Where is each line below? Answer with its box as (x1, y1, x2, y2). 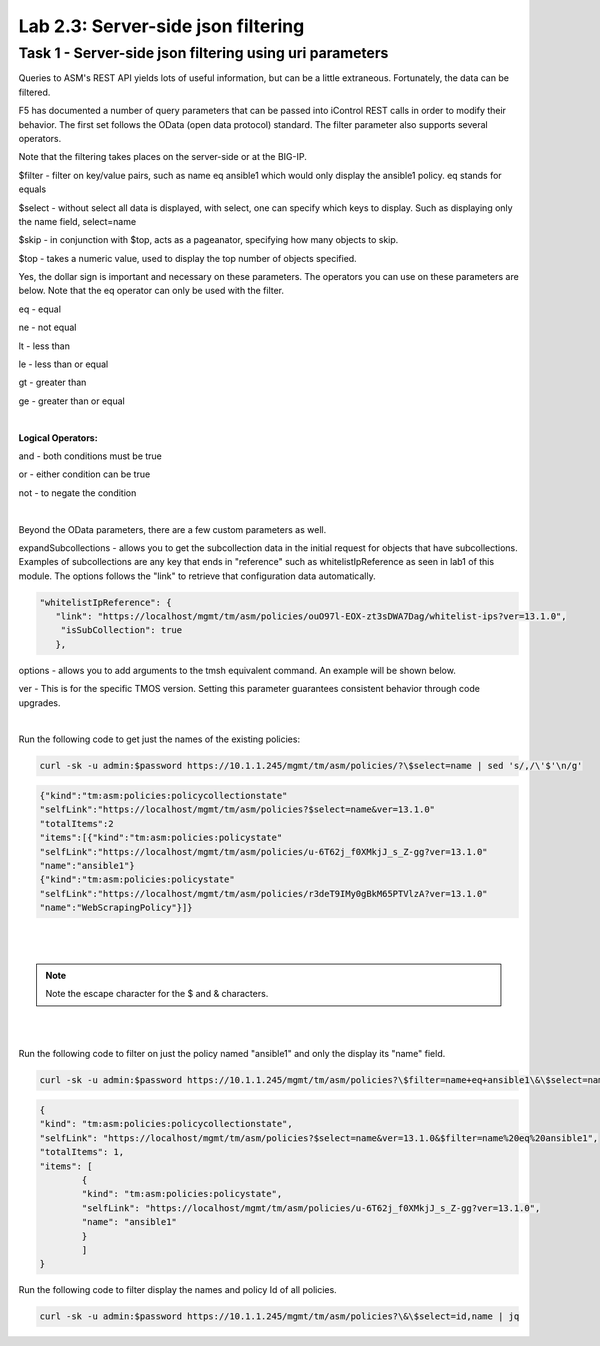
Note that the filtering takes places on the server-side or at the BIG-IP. (18, 151, 307, 163)
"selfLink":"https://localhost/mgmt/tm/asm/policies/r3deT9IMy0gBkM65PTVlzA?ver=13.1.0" (39, 888, 489, 899)
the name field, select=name (18, 215, 137, 227)
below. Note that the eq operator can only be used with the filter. (18, 285, 285, 297)
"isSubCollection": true (60, 625, 183, 636)
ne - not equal (18, 321, 77, 334)
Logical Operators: (18, 431, 99, 444)
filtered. (18, 86, 51, 98)
